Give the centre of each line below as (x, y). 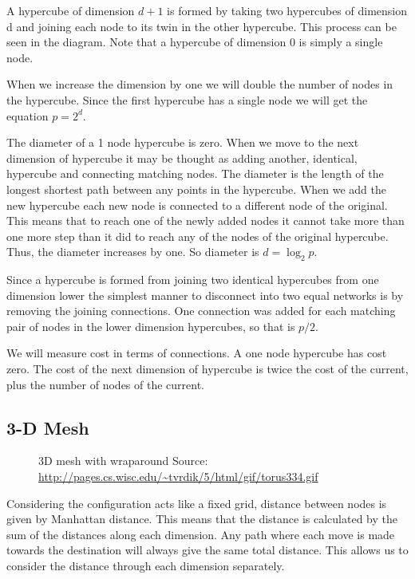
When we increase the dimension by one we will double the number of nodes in (200, 84)
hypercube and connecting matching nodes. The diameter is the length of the (195, 173)
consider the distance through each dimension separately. (146, 566)
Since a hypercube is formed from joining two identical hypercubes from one (193, 280)
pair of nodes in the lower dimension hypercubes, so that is (151, 326)
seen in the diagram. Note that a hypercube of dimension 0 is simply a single (195, 42)
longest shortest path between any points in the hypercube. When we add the (196, 189)
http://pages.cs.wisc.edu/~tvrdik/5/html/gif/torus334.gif (178, 477)
